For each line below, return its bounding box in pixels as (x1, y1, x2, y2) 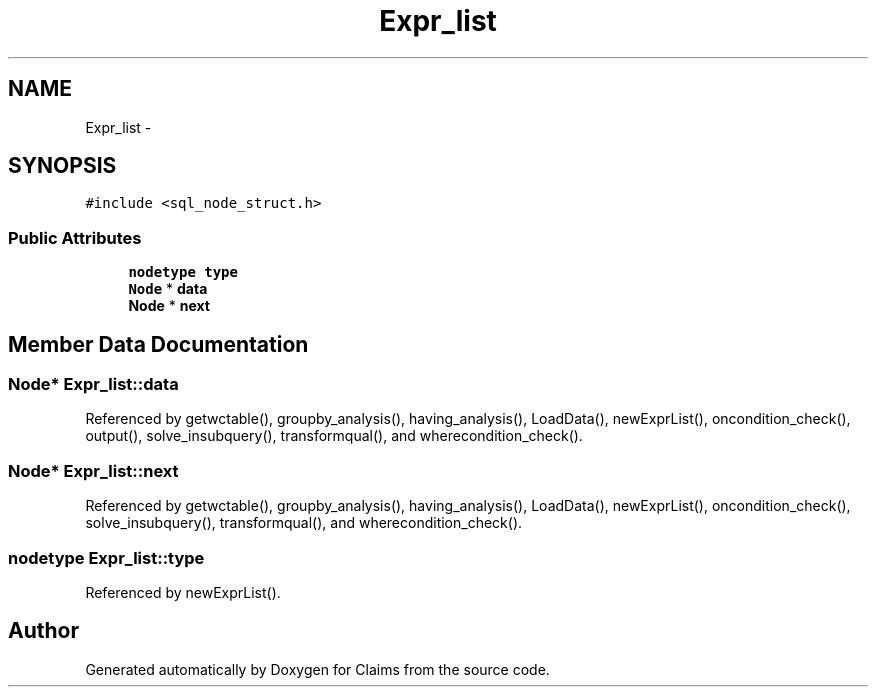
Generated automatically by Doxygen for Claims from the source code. (85, 660, 550, 678)
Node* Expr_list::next (8, 460, 179, 481)
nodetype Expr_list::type (8, 547, 205, 568)
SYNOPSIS (8, 153, 117, 179)
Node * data (128, 280, 208, 298)
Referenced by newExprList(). (85, 583, 281, 601)
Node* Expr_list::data (8, 374, 179, 395)
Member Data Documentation (8, 331, 309, 357)
